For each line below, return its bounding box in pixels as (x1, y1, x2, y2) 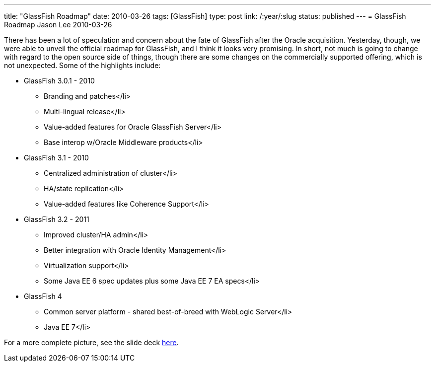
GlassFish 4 (24, 292, 62, 300)
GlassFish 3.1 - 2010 (24, 153, 89, 162)
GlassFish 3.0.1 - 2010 (24, 76, 95, 85)
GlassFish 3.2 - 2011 (24, 215, 89, 223)
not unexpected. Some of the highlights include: (4, 61, 161, 70)
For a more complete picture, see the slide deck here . (4, 338, 179, 347)
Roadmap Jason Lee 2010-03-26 (4, 20, 112, 29)
